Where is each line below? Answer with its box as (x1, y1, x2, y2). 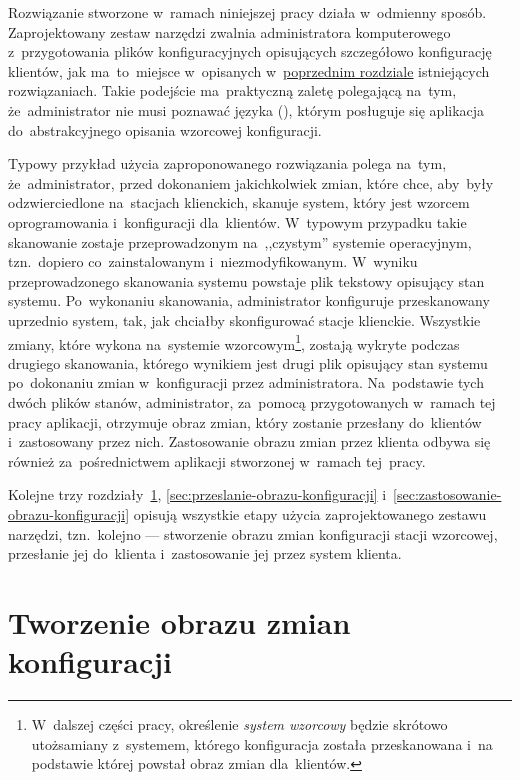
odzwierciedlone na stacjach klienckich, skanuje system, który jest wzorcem (8, 192, 470, 213)
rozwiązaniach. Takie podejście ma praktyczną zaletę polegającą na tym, (8, 80, 457, 101)
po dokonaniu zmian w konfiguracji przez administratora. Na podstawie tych (8, 372, 484, 393)
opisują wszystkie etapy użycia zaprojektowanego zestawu (133, 503, 487, 524)
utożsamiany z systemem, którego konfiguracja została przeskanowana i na (31, 733, 493, 754)
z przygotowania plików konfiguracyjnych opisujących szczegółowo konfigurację (8, 41, 492, 62)
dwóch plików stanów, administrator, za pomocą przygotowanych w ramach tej (8, 391, 496, 412)
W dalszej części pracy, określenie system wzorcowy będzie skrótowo (31, 714, 448, 734)
